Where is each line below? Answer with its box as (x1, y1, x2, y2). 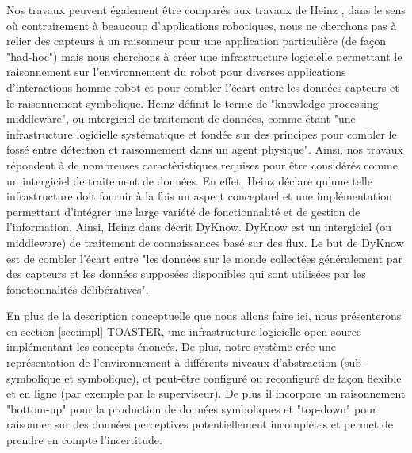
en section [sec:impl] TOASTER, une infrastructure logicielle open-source (6, 322, 362, 339)
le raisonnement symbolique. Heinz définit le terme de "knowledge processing (6, 94, 379, 111)
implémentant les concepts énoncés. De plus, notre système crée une (6, 338, 336, 355)
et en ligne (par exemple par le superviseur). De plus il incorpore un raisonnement (6, 385, 406, 402)
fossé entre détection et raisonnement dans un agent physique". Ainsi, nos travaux (6, 141, 403, 158)
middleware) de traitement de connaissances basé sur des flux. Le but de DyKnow (6, 234, 404, 250)
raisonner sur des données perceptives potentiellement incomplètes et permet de (6, 416, 393, 432)
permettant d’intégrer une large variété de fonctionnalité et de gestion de (6, 203, 360, 219)
